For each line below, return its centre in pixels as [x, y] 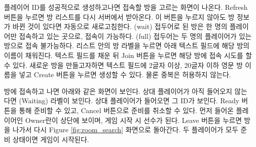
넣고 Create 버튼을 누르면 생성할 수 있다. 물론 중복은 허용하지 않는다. [125, 74]
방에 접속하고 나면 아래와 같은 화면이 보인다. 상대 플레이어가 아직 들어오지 [118, 91]
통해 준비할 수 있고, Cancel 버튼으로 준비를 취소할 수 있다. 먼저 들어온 [126, 110]
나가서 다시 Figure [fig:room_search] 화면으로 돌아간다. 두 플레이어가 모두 [126, 130]
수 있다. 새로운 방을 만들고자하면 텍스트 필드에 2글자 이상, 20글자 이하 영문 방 [124, 65]
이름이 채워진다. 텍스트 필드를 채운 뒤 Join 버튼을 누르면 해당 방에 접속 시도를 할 [128, 55]
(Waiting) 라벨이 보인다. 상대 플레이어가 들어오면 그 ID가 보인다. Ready [129, 101]
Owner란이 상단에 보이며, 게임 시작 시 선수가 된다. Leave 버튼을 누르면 [134, 120]
